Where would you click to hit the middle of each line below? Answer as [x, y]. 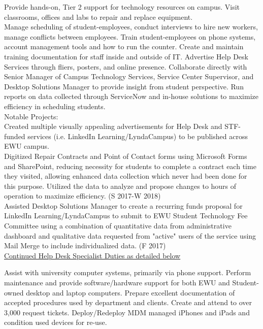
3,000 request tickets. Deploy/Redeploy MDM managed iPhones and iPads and [127, 312]
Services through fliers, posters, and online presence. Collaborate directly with [126, 66]
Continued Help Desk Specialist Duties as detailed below [92, 255]
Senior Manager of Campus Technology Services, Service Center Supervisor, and [129, 76]
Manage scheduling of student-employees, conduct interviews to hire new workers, [131, 27]
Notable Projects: [31, 116]
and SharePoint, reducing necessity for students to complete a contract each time [130, 166]
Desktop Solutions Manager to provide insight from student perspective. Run [124, 86]
